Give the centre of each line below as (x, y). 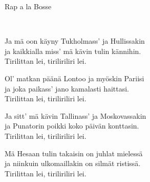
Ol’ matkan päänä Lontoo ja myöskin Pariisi (74, 78)
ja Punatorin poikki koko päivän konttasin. (72, 126)
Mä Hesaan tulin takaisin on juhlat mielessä (74, 153)
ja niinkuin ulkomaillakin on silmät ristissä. (73, 163)
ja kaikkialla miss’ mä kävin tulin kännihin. (73, 51)
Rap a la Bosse (28, 6)
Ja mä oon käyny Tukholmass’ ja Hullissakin (75, 41)
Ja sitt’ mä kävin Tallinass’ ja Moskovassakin (76, 115)
